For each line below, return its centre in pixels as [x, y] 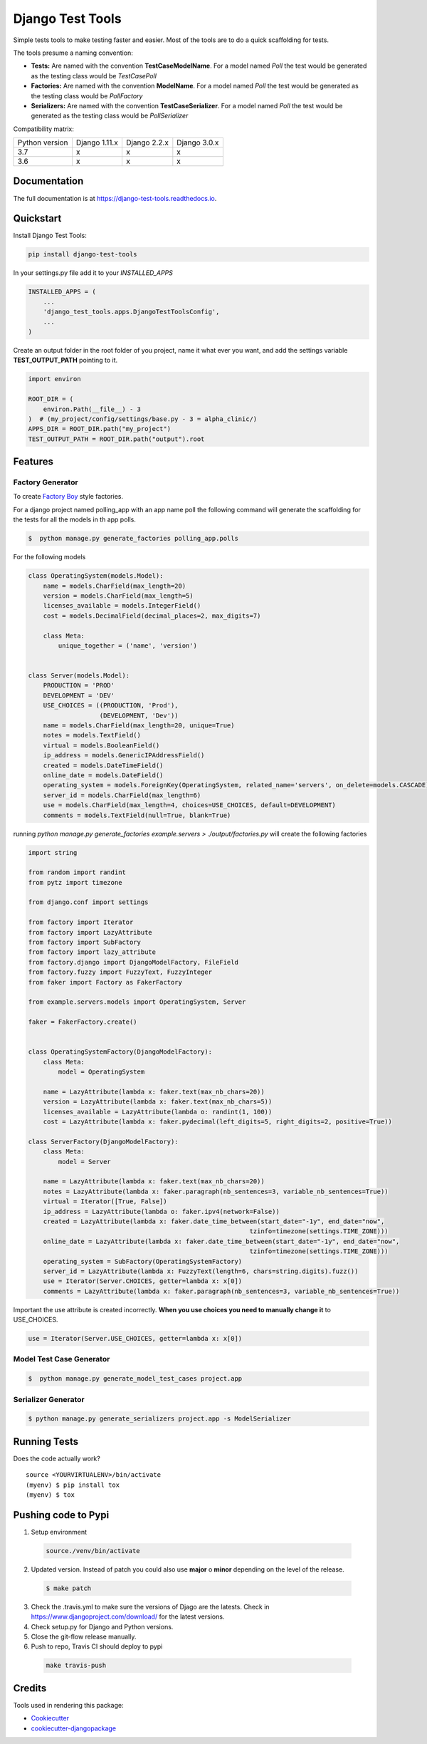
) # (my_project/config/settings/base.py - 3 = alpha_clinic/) [143, 419]
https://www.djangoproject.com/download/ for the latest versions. [128, 1616]
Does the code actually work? [57, 1458]
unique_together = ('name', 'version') [127, 645]
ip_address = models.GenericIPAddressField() [124, 756]
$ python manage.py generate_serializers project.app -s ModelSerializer [159, 1419]
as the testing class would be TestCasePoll [94, 76]
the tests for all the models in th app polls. [75, 519]
